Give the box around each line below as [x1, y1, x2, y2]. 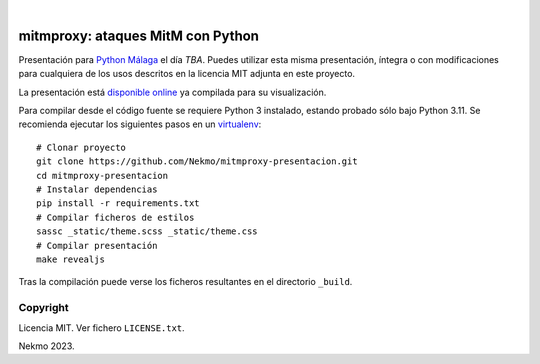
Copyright [18, 301, 69, 315]
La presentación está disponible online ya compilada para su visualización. [18, 86, 327, 98]
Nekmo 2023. [18, 340, 75, 352]
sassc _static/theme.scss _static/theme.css [36, 226, 259, 237]
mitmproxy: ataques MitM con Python [18, 27, 260, 44]
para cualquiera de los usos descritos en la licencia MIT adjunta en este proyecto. [18, 68, 355, 80]
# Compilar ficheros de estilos [36, 211, 195, 223]
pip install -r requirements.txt [36, 198, 200, 209]
